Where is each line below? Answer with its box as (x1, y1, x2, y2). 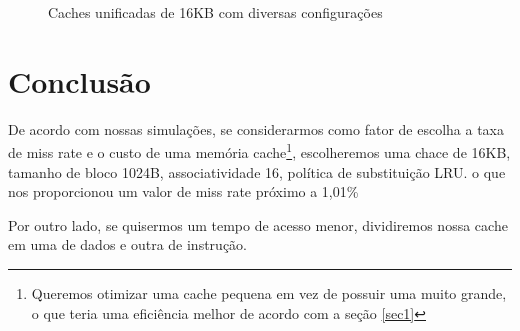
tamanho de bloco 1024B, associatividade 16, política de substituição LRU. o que (8, 161, 506, 182)
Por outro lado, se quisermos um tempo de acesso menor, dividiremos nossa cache (8, 214, 508, 235)
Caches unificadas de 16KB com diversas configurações (48, 2, 383, 22)
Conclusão (8, 60, 151, 101)
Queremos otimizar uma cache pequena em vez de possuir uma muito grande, (31, 282, 507, 303)
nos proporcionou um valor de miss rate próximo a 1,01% (8, 181, 359, 202)
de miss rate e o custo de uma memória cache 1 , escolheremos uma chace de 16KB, (8, 139, 511, 162)
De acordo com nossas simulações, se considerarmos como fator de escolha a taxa (8, 118, 504, 139)
